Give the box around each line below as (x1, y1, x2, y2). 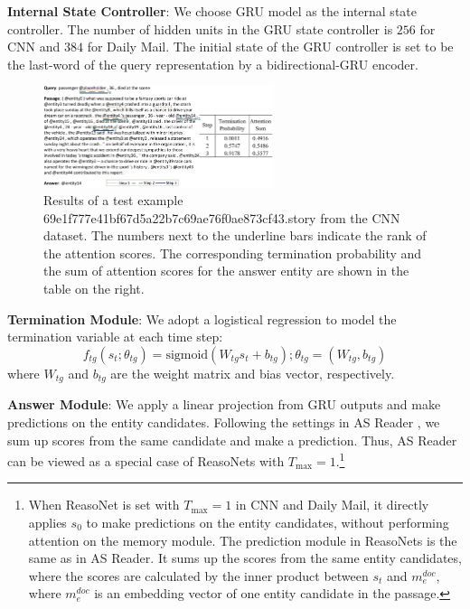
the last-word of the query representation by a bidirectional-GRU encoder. (7, 54, 418, 73)
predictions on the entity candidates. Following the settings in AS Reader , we (7, 412, 440, 431)
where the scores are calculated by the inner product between (28, 566, 369, 585)
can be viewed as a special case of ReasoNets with (7, 451, 285, 470)
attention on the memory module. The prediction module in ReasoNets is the (28, 530, 457, 549)
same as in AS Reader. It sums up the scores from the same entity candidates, (28, 548, 462, 567)
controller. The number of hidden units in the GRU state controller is (7, 19, 393, 38)
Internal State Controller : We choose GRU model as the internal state (7, 2, 417, 20)
